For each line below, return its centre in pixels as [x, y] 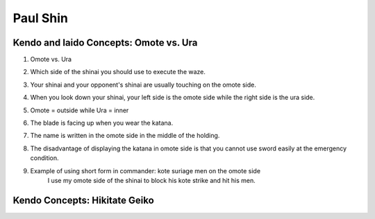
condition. [44, 158]
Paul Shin [41, 18]
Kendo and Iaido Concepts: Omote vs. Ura [105, 43]
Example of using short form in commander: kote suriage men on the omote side [145, 170]
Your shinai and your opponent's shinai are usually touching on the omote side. [143, 85]
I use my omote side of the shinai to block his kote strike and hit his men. [152, 180]
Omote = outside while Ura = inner [80, 110]
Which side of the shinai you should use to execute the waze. [118, 72]
